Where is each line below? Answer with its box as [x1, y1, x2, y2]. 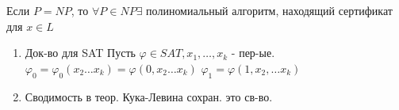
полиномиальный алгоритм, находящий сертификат [146, 2, 393, 18]
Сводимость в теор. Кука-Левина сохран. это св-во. [25, 88, 273, 104]
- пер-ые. [231, 44, 275, 61]
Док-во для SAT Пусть [25, 44, 136, 61]
